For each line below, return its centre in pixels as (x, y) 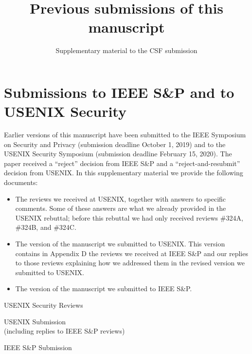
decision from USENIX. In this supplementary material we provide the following (124, 173)
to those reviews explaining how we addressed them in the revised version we (130, 263)
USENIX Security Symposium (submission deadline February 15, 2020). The (118, 154)
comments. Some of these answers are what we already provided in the (121, 208)
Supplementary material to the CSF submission (126, 50)
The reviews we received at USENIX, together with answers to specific (121, 198)
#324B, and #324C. (46, 227)
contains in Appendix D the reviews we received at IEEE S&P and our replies (132, 253)
